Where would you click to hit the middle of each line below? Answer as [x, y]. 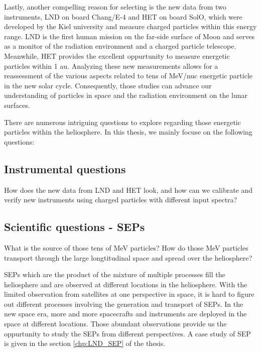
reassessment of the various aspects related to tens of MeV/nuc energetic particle [128, 76]
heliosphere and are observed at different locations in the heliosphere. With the [126, 284]
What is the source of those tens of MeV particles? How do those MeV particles [126, 247]
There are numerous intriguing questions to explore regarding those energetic [122, 122]
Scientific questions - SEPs [75, 227]
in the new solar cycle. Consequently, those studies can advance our [108, 85]
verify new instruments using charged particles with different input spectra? [121, 200]
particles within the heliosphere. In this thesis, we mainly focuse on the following [128, 132]
